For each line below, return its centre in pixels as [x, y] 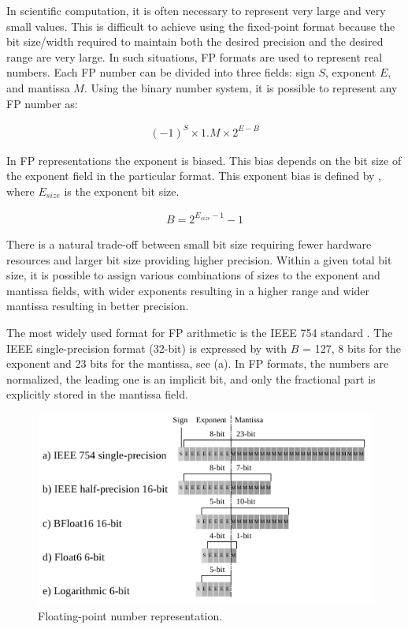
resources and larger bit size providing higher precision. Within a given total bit [199, 259]
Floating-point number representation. [130, 615]
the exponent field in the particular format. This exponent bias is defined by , [194, 176]
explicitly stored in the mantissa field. [97, 394]
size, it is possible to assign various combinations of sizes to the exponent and [193, 275]
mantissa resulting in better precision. [98, 306]
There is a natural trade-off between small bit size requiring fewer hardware [189, 244]
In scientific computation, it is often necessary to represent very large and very [196, 10]
